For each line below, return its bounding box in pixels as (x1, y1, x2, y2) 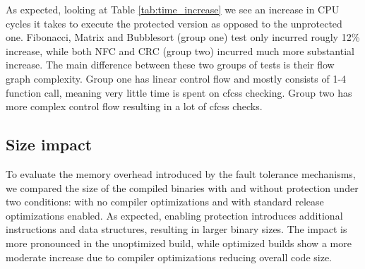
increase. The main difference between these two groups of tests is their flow (6, 57, 335, 72)
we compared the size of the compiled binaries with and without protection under (6, 180, 359, 195)
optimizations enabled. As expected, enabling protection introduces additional (6, 208, 343, 222)
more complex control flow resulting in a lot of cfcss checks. (6, 99, 263, 114)
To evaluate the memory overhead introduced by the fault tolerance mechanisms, (6, 166, 356, 181)
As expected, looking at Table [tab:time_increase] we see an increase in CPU (6, 2, 340, 16)
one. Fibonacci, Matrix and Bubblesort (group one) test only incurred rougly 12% (6, 30, 360, 44)
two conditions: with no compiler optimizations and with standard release (6, 194, 324, 209)
